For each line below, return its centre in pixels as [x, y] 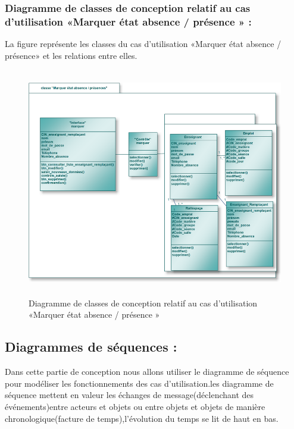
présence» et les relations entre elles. [71, 55]
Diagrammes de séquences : [91, 347]
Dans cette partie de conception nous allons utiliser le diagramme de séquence [147, 372]
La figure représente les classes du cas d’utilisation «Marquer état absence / [143, 44]
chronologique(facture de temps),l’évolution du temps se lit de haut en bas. [142, 418]
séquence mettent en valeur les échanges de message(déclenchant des [129, 395]
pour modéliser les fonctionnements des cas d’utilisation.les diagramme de [139, 383]
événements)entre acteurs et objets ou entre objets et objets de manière [135, 407]
